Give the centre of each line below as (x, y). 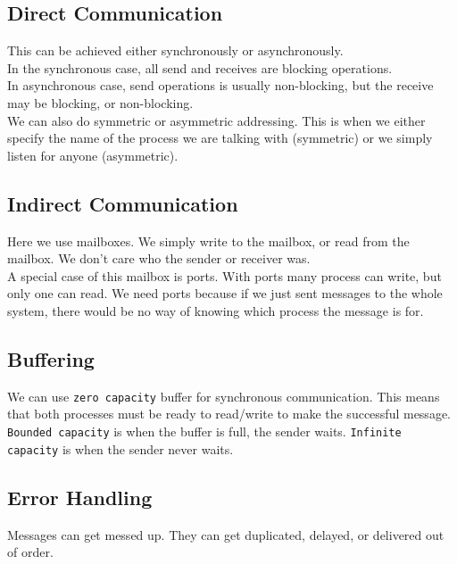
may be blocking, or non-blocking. (100, 102)
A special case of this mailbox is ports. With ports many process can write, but (224, 275)
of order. (30, 552)
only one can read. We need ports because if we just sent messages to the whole (225, 293)
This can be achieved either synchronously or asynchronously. (175, 50)
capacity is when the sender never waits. (120, 448)
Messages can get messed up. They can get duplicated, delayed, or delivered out (226, 534)
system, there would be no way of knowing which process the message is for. (216, 310)
